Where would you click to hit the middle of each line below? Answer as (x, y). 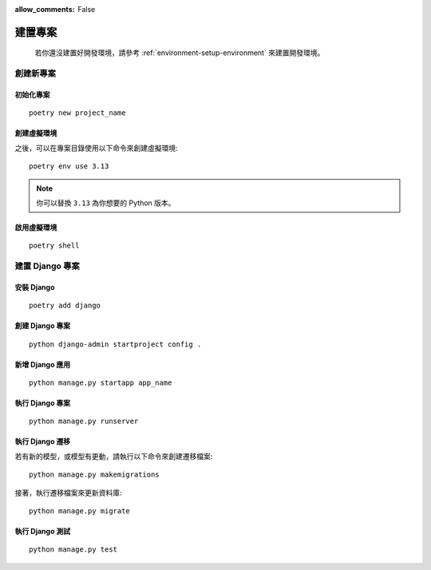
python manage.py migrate (80, 511)
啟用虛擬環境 (36, 227)
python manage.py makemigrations (94, 475)
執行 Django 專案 (43, 403)
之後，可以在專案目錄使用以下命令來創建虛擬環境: (97, 148)
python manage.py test (73, 550)
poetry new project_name (77, 113)
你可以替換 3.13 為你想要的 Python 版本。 (106, 203)
